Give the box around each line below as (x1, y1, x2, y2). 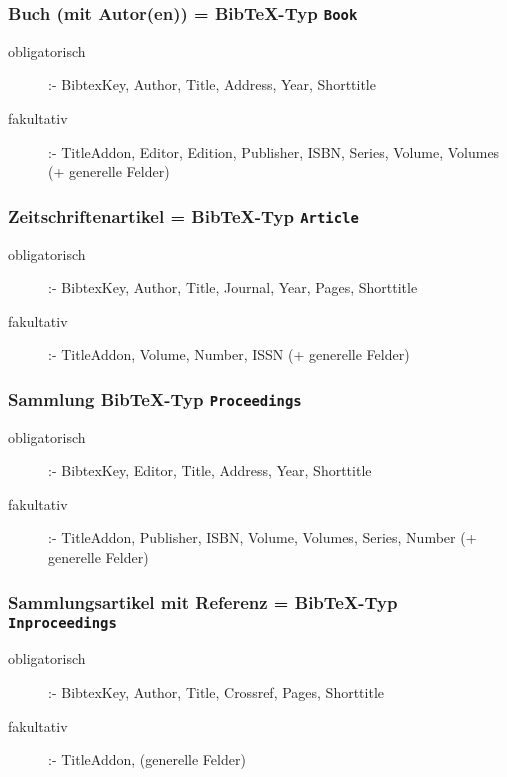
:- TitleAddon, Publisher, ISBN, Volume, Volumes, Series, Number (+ (48, 527, 477, 548)
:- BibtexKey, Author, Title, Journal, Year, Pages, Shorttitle (48, 277, 418, 298)
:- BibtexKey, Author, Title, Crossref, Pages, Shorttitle (48, 681, 385, 702)
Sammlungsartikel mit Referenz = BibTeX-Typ (8, 589, 398, 614)
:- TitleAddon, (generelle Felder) (48, 749, 246, 770)
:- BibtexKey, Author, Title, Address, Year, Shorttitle (48, 74, 376, 95)
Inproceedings (8, 614, 117, 631)
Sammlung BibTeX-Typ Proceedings (8, 386, 302, 411)
